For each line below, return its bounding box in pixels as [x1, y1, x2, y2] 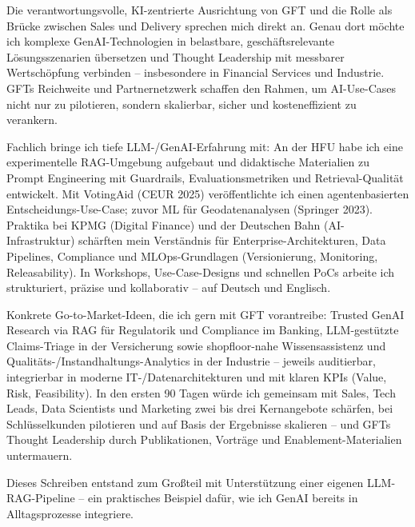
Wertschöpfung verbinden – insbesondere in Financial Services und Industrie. [6, 64, 385, 81]
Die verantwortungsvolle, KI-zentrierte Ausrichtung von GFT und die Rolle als [6, 2, 393, 18]
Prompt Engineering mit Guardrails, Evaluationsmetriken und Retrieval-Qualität [6, 169, 404, 186]
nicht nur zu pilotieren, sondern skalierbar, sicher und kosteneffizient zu [6, 95, 357, 112]
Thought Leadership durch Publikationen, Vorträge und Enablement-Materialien [6, 431, 402, 448]
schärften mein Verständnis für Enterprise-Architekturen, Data [78, 232, 386, 249]
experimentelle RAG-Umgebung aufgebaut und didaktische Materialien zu [6, 154, 369, 170]
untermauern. [6, 447, 73, 464]
